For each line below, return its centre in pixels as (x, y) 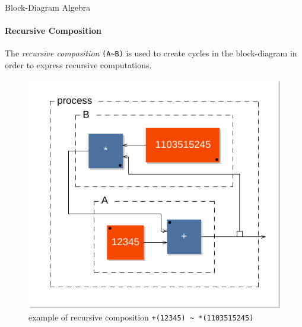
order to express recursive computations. (78, 65)
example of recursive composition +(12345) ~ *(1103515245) (141, 317)
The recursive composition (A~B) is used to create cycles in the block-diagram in (151, 53)
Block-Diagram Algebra (48, 7)
